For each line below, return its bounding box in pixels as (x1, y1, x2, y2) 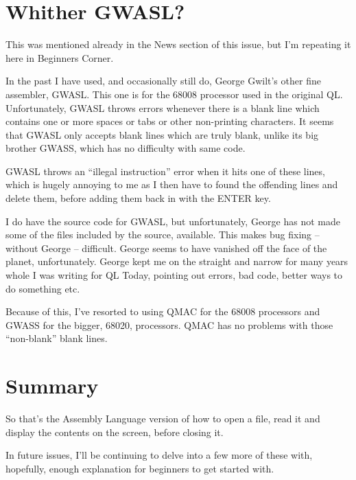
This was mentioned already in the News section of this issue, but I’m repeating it (5, 37, 351, 52)
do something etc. (5, 281, 80, 295)
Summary (5, 372, 99, 400)
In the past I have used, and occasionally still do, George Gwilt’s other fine (5, 73, 321, 88)
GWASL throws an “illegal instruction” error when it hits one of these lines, (5, 163, 325, 178)
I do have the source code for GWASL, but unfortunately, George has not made (5, 214, 340, 228)
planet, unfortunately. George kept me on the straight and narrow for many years (5, 254, 348, 268)
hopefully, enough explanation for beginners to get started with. (5, 461, 274, 475)
